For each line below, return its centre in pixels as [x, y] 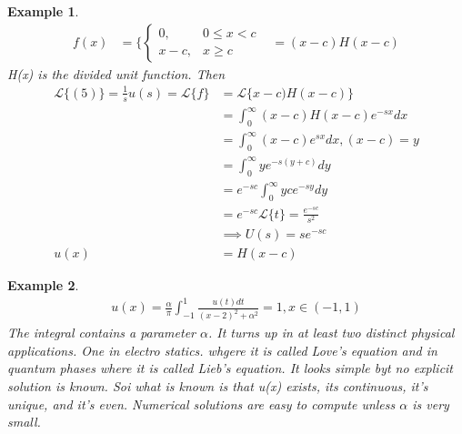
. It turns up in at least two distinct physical [331, 333]
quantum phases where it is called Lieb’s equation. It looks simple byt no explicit [231, 368]
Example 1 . [43, 11]
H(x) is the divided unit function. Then [116, 73]
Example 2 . [43, 285]
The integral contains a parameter [102, 333]
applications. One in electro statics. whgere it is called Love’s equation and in [222, 350]
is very [431, 404]
